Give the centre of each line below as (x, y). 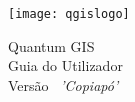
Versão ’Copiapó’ (63, 84)
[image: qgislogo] (69, 14)
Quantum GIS (51, 45)
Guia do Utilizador (65, 65)
